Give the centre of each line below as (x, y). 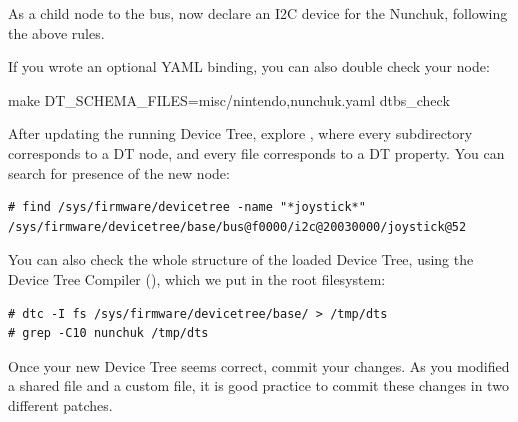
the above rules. (56, 32)
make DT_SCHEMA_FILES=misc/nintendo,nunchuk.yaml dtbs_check (229, 99)
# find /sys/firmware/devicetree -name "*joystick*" (187, 207)
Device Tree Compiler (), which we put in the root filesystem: (197, 278)
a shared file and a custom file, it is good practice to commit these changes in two (258, 385)
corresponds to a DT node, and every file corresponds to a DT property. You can (256, 152)
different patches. (60, 404)
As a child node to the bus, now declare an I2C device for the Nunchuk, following (258, 13)
